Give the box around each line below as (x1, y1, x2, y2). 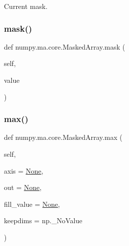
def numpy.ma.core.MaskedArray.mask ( (4, 41, 125, 52)
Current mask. (4, 1, 48, 11)
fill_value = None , (4, 198, 60, 209)
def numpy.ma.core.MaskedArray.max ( (4, 132, 123, 142)
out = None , (4, 182, 42, 192)
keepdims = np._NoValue (4, 215, 83, 226)
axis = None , (4, 165, 43, 176)
